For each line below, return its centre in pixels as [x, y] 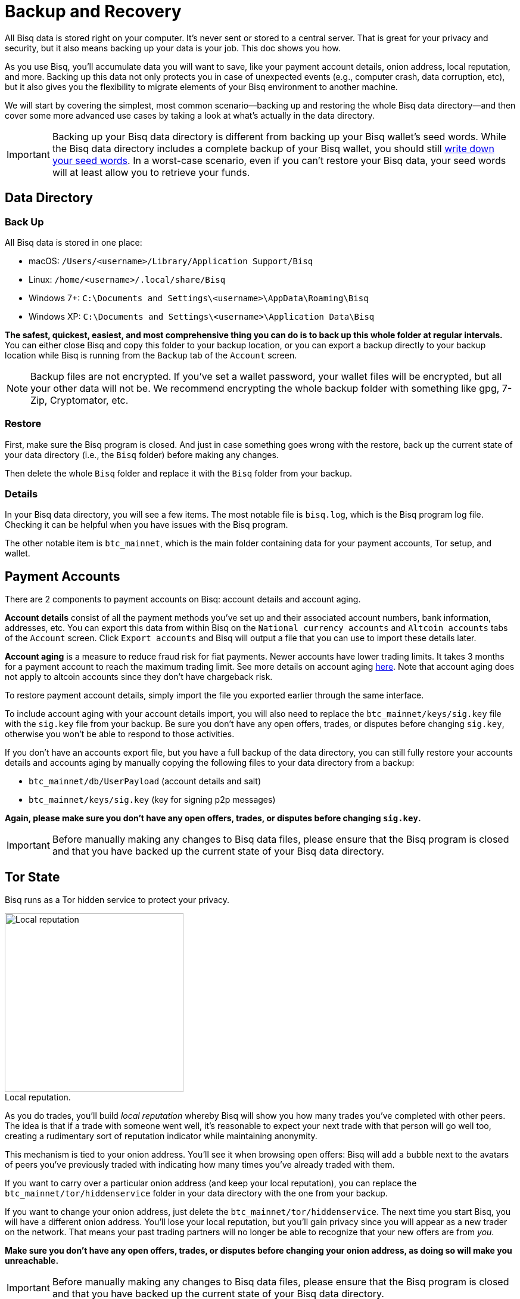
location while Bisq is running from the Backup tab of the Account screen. [151, 355]
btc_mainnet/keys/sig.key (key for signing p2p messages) [152, 800]
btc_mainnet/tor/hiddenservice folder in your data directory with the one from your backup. [196, 1193]
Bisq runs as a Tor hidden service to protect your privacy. [117, 900]
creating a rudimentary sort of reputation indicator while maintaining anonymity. [161, 1136]
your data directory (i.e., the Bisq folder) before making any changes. [142, 454]
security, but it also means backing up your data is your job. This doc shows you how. [173, 48]
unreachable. [32, 1261]
